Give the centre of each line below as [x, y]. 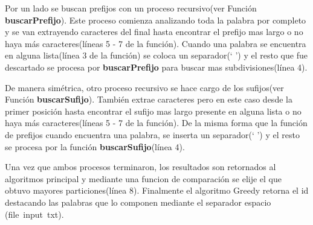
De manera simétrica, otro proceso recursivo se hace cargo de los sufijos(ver [144, 87]
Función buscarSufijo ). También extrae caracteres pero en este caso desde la [149, 99]
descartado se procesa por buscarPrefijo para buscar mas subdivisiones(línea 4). [156, 67]
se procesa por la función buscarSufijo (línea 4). [95, 146]
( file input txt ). [34, 214]
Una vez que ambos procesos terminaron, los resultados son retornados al [140, 167]
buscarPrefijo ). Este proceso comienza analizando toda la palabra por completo [156, 20]
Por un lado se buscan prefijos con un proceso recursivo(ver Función [131, 8]
